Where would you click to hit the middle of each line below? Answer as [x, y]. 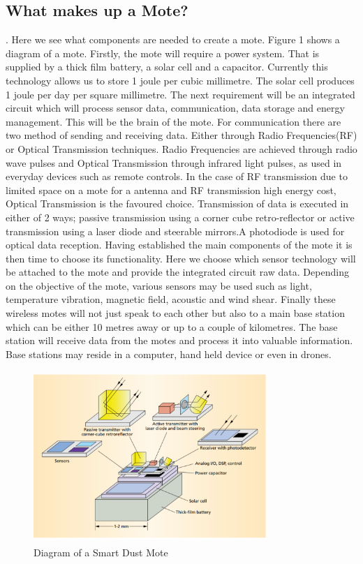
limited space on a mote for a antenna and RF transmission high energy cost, [171, 190]
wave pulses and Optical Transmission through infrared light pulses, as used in [174, 162]
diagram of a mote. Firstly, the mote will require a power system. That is [163, 53]
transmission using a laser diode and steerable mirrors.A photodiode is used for [175, 231]
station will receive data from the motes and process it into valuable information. [179, 340]
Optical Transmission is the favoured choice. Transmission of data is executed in [177, 203]
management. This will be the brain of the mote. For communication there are [173, 121]
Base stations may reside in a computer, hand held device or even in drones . [169, 354]
